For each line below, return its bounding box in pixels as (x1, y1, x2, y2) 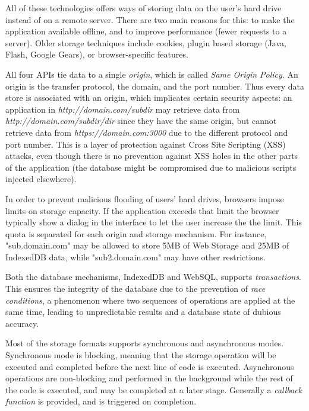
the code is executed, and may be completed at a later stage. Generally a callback (5, 383, 302, 396)
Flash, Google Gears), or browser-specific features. (5, 48, 188, 60)
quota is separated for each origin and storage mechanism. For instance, (5, 227, 267, 240)
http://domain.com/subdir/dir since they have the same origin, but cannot (5, 114, 277, 127)
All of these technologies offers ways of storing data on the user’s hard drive (5, 2, 282, 14)
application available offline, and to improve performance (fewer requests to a (5, 25, 287, 37)
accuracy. (5, 317, 39, 329)
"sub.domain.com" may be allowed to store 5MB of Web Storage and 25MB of (5, 239, 289, 251)
